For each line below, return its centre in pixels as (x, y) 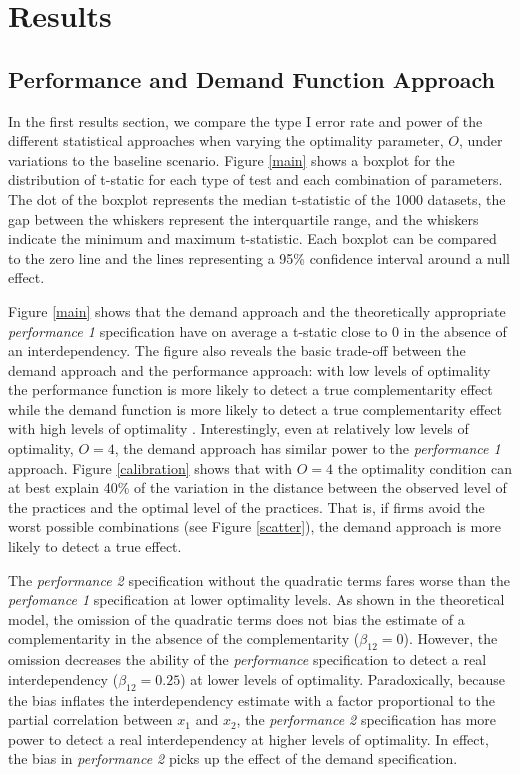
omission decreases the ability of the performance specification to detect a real (247, 659)
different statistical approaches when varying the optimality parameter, (226, 140)
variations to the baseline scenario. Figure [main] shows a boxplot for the (231, 159)
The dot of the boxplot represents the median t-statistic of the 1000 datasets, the (257, 198)
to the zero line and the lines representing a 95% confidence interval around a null (259, 257)
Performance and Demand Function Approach (252, 78)
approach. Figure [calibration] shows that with (150, 467)
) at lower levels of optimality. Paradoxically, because (342, 678)
